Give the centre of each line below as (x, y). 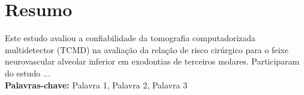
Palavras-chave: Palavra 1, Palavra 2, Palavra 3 (96, 85)
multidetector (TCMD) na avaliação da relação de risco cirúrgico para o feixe (147, 49)
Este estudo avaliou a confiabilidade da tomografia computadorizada (130, 38)
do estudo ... (28, 73)
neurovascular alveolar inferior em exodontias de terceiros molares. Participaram (152, 61)
